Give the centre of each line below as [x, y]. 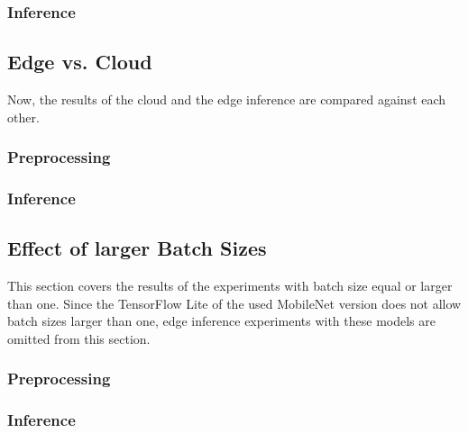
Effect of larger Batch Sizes [137, 248]
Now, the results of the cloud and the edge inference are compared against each [227, 99]
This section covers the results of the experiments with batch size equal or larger [230, 286]
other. [23, 117]
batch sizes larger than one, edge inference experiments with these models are [221, 321]
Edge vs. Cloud [80, 62]
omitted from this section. [79, 338]
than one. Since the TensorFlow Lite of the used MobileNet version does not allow [234, 303]
